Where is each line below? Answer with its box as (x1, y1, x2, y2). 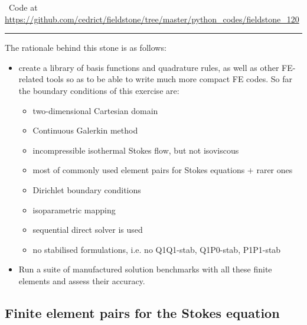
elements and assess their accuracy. (18, 274, 145, 287)
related (18, 73, 44, 85)
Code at (8, 1, 38, 13)
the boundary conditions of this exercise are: (18, 84, 179, 96)
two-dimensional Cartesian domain (32, 104, 158, 116)
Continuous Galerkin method (32, 124, 138, 136)
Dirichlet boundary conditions (32, 183, 141, 196)
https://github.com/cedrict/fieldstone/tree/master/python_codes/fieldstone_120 (5, 12, 299, 25)
